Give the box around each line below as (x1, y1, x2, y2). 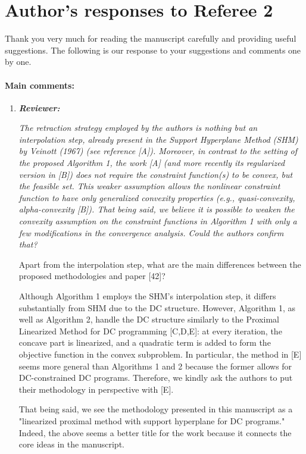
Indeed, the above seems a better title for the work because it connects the (18, 426, 292, 439)
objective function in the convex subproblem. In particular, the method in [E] (18, 347, 302, 360)
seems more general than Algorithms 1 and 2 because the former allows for (18, 359, 292, 372)
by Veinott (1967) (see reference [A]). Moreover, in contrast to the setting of (18, 145, 298, 157)
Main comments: (5, 79, 74, 91)
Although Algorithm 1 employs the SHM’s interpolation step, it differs (18, 290, 276, 302)
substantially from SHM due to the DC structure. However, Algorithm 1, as (18, 301, 296, 314)
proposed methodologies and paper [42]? (18, 270, 166, 282)
